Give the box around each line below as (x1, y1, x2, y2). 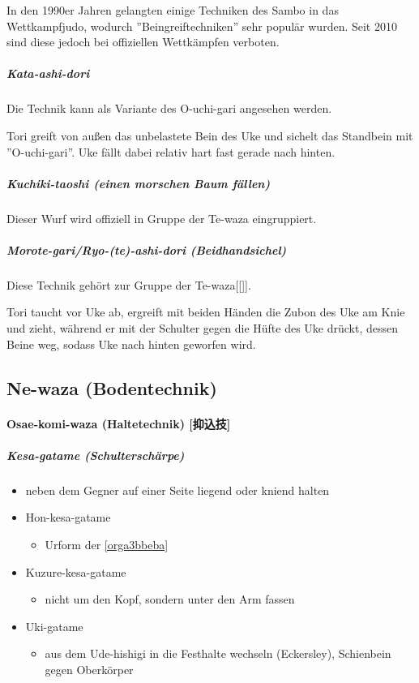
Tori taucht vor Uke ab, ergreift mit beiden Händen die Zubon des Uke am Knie (6, 303, 405, 320)
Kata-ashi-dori (6, 65, 90, 82)
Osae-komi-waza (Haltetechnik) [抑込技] (6, 415, 231, 432)
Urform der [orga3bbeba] (45, 535, 169, 552)
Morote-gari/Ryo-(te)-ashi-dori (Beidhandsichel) (6, 241, 287, 258)
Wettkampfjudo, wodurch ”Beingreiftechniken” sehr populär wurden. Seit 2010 (6, 17, 397, 34)
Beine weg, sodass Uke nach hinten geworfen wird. (6, 335, 256, 352)
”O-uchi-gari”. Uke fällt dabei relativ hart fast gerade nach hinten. (6, 143, 336, 160)
